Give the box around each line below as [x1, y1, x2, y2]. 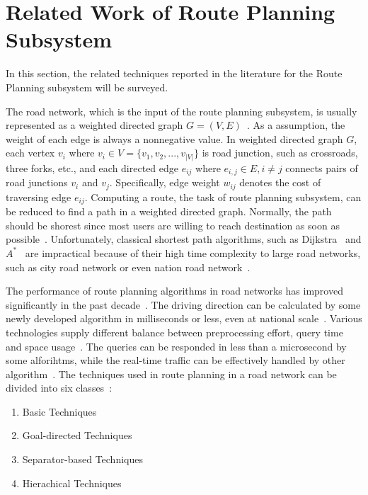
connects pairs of [285, 160, 358, 175]
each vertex [6, 145, 55, 160]
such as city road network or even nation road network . [6, 259, 251, 274]
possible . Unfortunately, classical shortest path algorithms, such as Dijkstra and [6, 232, 362, 246]
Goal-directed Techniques [22, 428, 132, 443]
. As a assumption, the [246, 118, 345, 132]
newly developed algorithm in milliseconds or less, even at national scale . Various [6, 311, 362, 326]
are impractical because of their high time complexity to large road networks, [25, 245, 361, 260]
